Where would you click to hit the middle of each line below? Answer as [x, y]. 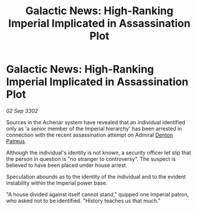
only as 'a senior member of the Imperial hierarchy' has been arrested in [94, 128]
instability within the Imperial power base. [57, 183]
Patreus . [16, 141]
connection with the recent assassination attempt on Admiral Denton [90, 135]
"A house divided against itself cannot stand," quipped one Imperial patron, [98, 194]
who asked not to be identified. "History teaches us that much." [83, 201]
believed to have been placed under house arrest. [67, 165]
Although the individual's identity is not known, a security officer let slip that [98, 153]
